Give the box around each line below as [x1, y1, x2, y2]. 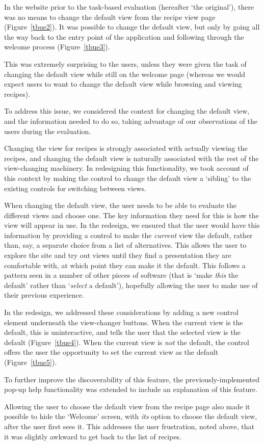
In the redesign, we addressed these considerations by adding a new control [4, 307, 239, 318]
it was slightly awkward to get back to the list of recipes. [4, 431, 182, 441]
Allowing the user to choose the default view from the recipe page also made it [4, 401, 250, 411]
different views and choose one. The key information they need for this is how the [4, 210, 259, 220]
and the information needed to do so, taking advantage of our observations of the [4, 115, 257, 126]
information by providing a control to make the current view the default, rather [4, 229, 253, 240]
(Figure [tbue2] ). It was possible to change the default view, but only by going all [4, 21, 260, 32]
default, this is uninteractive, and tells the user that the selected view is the [4, 327, 241, 337]
